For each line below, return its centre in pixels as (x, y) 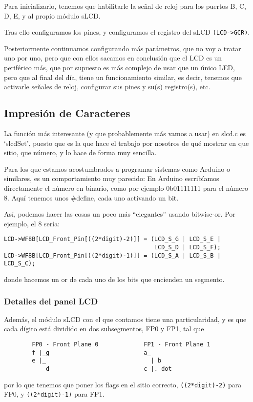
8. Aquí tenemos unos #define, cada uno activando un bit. (91, 197)
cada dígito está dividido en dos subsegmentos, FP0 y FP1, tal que (104, 329)
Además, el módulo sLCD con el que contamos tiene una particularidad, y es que (125, 319)
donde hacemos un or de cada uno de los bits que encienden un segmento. (114, 279)
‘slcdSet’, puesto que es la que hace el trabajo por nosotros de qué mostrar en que (126, 143)
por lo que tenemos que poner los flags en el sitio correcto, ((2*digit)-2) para (123, 384)
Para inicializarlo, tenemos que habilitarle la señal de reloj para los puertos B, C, (125, 6)
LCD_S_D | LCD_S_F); (187, 248)
